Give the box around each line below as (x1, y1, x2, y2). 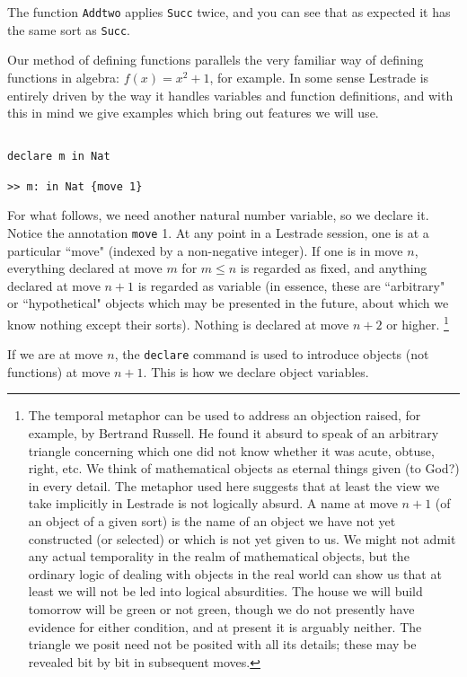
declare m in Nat (7, 150, 110, 163)
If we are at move (7, 345, 103, 364)
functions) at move (7, 362, 110, 381)
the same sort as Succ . (7, 20, 131, 39)
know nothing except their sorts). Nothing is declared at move (7, 314, 349, 333)
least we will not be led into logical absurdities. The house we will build (28, 582, 423, 601)
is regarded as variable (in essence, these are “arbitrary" (137, 276, 445, 295)
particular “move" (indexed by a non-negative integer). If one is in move (7, 241, 403, 259)
